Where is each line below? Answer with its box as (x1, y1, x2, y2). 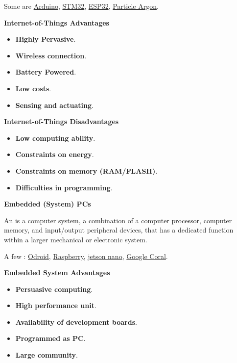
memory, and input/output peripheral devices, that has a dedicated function (4, 225, 234, 235)
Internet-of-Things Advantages (4, 17, 109, 27)
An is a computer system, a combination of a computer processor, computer (4, 215, 232, 225)
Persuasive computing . (15, 284, 93, 294)
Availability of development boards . (15, 316, 137, 327)
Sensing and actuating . (15, 100, 94, 110)
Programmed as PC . (15, 333, 86, 343)
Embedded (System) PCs (4, 199, 91, 209)
